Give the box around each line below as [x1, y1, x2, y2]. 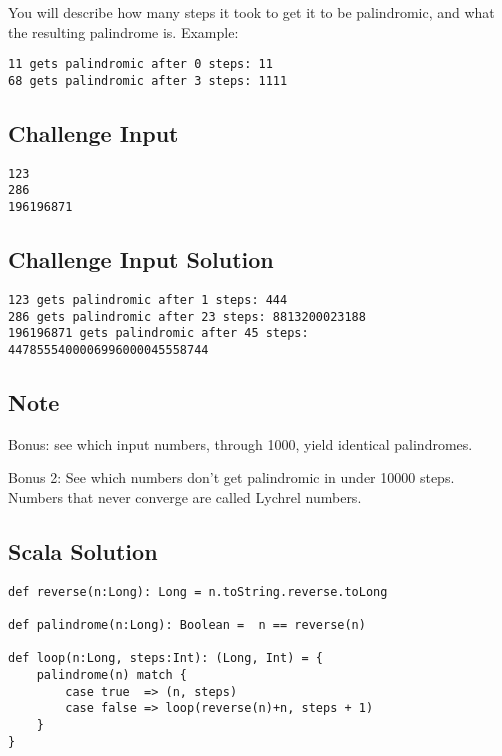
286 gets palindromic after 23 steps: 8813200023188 [8, 309, 366, 324]
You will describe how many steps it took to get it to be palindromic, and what [8, 2, 495, 22]
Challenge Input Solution [8, 244, 274, 275]
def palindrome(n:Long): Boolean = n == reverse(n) [8, 618, 366, 632]
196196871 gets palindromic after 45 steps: [8, 326, 309, 341]
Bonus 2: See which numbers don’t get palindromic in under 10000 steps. [8, 467, 455, 488]
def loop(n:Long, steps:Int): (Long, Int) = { [8, 651, 323, 666]
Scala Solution [8, 535, 158, 566]
